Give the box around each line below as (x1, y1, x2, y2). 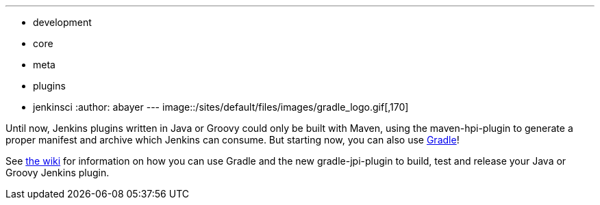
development (33, 16, 92, 28)
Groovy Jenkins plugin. (5, 167, 110, 178)
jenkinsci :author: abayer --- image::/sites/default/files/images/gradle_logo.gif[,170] (33, 101, 409, 113)
